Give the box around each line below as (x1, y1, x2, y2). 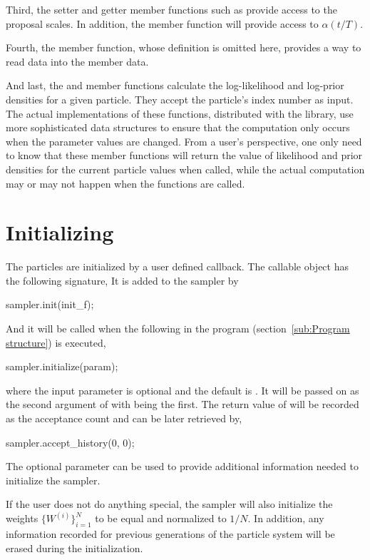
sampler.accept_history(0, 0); (6, 434, 135, 449)
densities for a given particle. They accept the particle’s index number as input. (6, 91, 354, 106)
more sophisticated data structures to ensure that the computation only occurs (6, 120, 350, 135)
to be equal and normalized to (95, 511, 227, 526)
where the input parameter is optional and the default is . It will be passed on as (6, 382, 359, 397)
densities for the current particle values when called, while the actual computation (6, 161, 365, 176)
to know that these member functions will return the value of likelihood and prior (6, 148, 363, 163)
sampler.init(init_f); (6, 297, 94, 312)
